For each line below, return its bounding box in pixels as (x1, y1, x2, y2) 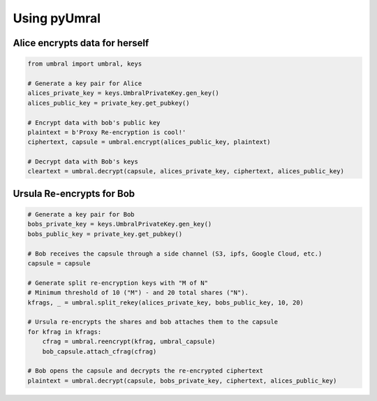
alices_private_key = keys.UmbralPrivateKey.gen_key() (27, 89, 219, 97)
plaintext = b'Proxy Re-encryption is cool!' (27, 128, 186, 136)
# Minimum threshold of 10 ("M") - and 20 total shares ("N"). (27, 289, 249, 297)
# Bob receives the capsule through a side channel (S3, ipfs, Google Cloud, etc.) (27, 249, 323, 258)
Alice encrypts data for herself (13, 37, 149, 49)
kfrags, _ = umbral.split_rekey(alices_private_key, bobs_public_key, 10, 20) (27, 298, 304, 307)
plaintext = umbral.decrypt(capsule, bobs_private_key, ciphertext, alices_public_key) (27, 377, 337, 384)
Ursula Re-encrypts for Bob (13, 187, 135, 199)
